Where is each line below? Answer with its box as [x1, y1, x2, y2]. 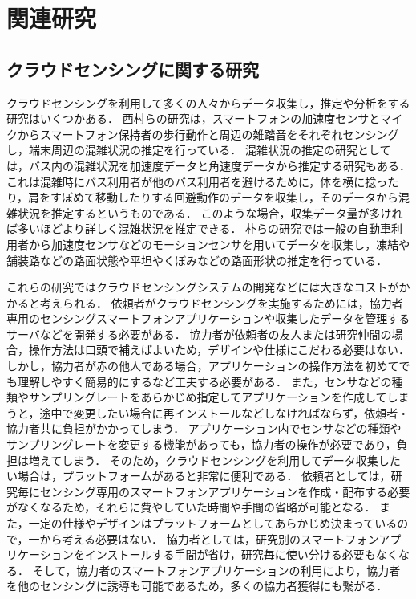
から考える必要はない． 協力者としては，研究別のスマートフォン [39, 530, 379, 547]
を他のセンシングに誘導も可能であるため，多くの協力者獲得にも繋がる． [6, 577, 388, 594]
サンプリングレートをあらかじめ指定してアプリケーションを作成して [28, 389, 387, 405]
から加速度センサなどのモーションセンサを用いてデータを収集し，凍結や [28, 235, 410, 252]
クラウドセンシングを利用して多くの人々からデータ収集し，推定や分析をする [6, 94, 410, 111]
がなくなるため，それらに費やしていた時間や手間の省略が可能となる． [6, 499, 376, 515]
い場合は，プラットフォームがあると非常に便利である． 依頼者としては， [6, 467, 391, 484]
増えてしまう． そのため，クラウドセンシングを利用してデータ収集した [28, 451, 401, 468]
